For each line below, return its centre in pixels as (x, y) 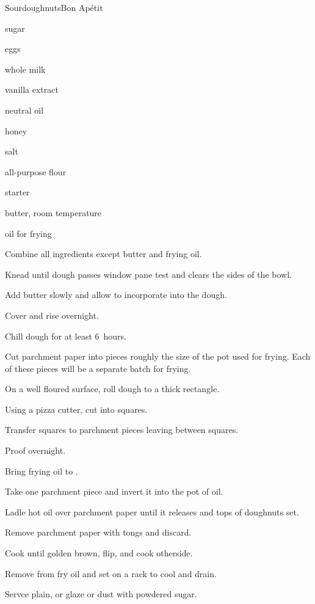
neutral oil (24, 110)
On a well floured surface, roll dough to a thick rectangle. (112, 389)
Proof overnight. (35, 450)
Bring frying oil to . (42, 471)
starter (17, 192)
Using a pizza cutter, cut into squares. (76, 409)
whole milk (25, 69)
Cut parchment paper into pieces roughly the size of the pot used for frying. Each (158, 356)
